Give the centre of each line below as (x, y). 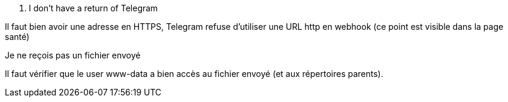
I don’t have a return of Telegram (93, 8)
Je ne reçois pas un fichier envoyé (73, 55)
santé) (17, 37)
